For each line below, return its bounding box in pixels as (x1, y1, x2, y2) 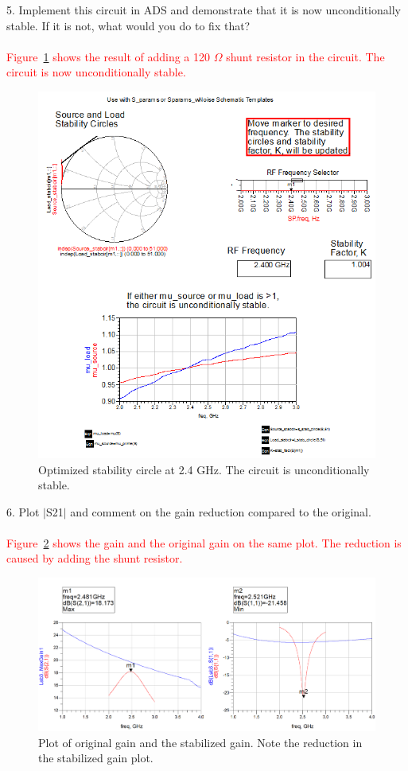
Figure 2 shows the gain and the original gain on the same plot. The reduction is (6, 534, 402, 551)
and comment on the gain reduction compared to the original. (70, 503, 371, 520)
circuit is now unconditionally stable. (6, 64, 186, 80)
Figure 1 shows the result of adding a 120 (6, 48, 211, 64)
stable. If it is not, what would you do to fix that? (6, 17, 251, 33)
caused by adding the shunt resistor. (6, 550, 183, 567)
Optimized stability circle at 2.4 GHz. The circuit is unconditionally (38, 461, 370, 477)
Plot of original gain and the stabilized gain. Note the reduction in (38, 734, 363, 750)
